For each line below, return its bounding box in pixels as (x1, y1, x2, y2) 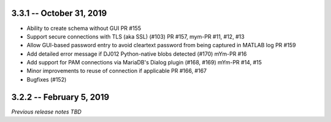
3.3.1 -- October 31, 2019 (11, 8, 107, 18)
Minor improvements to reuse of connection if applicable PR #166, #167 (26, 67, 207, 75)
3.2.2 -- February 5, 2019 (11, 92, 110, 102)
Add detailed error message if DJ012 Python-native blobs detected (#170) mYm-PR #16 (26, 50, 247, 58)
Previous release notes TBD (11, 108, 82, 115)
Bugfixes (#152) (26, 75, 67, 83)
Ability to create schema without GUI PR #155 (26, 25, 141, 32)
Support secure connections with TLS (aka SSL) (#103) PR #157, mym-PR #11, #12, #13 (26, 32, 245, 40)
